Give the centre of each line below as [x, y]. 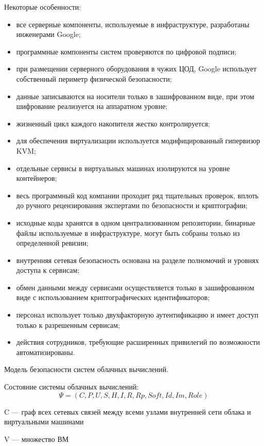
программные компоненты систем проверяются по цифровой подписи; [126, 51]
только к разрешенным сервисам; [68, 324]
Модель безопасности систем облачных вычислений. [86, 369]
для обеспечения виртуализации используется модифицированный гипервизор [138, 141]
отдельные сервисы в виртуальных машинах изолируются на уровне [123, 168]
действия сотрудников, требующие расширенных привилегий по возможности [138, 342]
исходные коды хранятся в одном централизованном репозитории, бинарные [136, 222]
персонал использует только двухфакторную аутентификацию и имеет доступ [137, 315]
